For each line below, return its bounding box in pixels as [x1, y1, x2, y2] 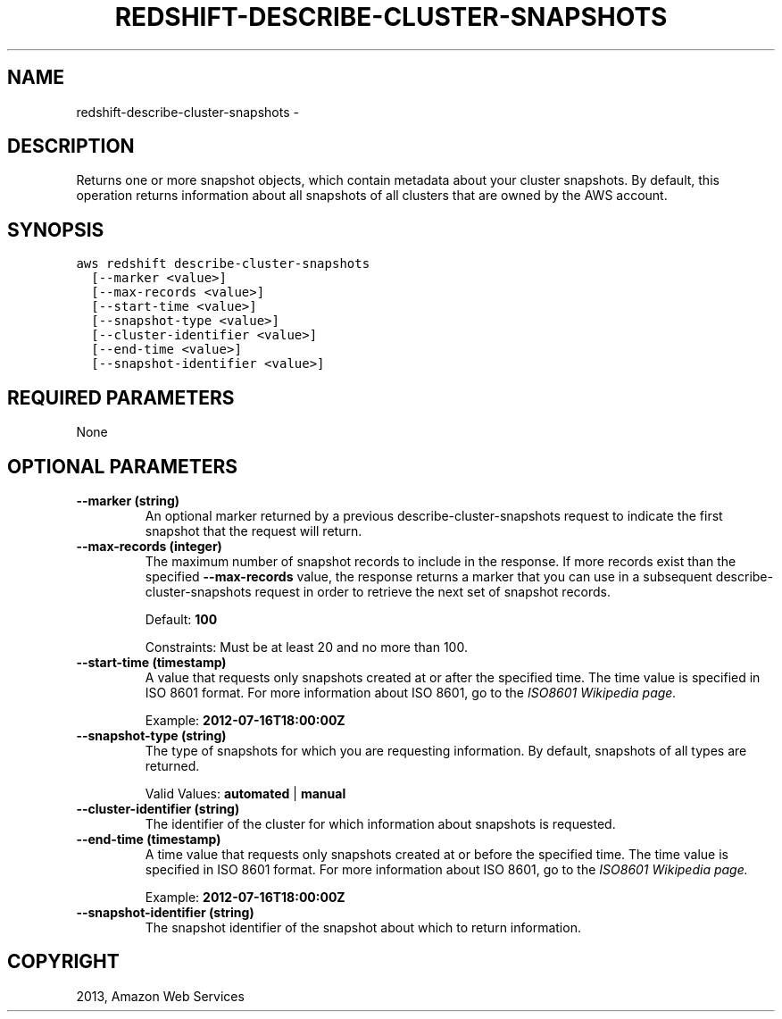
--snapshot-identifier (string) [76, 904, 254, 920]
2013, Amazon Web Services [76, 988, 245, 1004]
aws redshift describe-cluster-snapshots [76, 256, 370, 271]
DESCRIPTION [7, 135, 135, 158]
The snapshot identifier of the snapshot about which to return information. [145, 919, 581, 935]
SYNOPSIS [7, 218, 104, 241]
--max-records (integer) [76, 538, 222, 554]
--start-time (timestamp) [76, 654, 227, 670]
